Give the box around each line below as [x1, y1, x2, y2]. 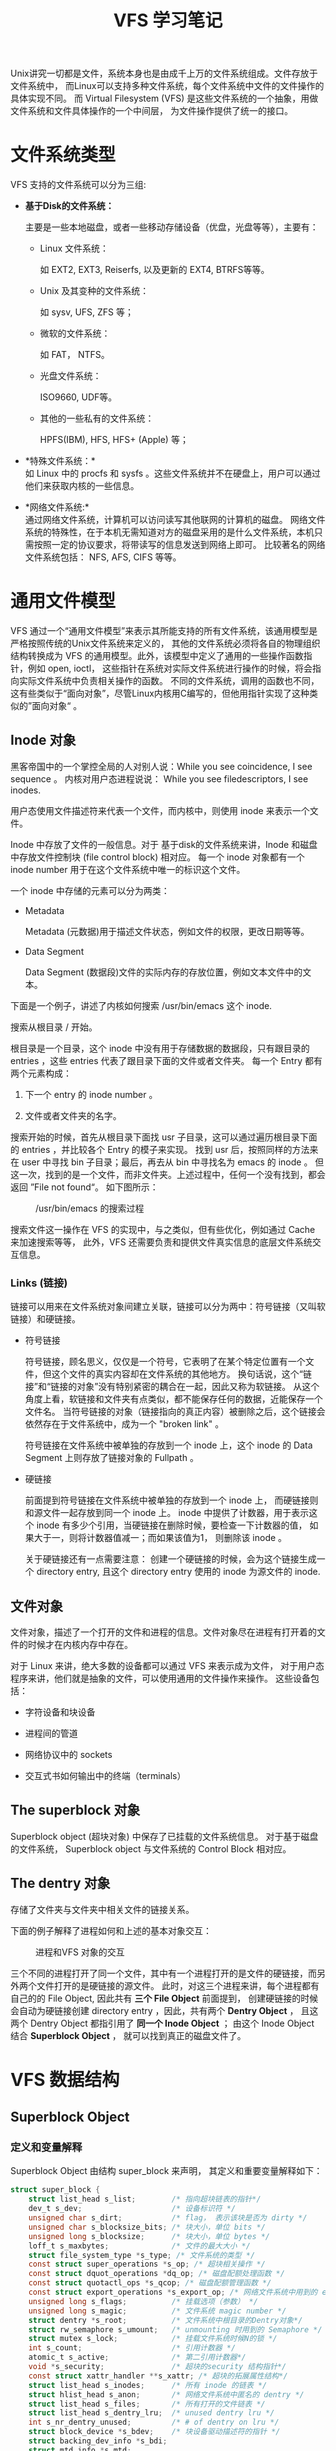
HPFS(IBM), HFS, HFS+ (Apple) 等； [39, 434, 189, 446]
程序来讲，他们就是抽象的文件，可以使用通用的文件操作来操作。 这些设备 [10, 1672, 311, 1684]
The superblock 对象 [10, 1802, 141, 1819]
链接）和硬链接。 [10, 1313, 81, 1325]
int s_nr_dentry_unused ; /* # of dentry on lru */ [28, 2417, 280, 2428]
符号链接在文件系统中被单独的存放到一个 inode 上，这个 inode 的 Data [24, 1439, 313, 1451]
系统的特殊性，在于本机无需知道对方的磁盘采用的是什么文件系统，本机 [24, 526, 315, 538]
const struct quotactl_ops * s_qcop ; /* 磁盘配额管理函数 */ [28, 2278, 272, 2288]
